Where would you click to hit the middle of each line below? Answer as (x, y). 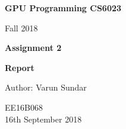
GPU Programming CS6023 (63, 8)
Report (20, 67)
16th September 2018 (43, 119)
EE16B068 (24, 107)
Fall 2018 (21, 28)
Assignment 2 (33, 48)
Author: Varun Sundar (46, 87)
